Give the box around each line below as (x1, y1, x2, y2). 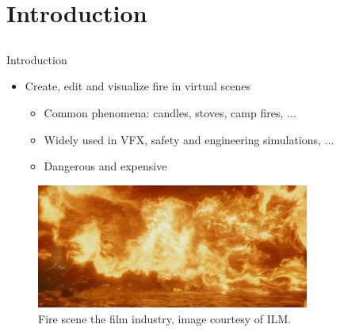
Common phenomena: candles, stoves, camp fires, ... (44, 104, 296, 120)
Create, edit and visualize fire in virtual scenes (25, 78, 251, 94)
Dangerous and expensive (44, 158, 167, 174)
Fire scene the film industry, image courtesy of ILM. (38, 311, 292, 327)
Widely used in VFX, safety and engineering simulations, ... (44, 131, 334, 147)
